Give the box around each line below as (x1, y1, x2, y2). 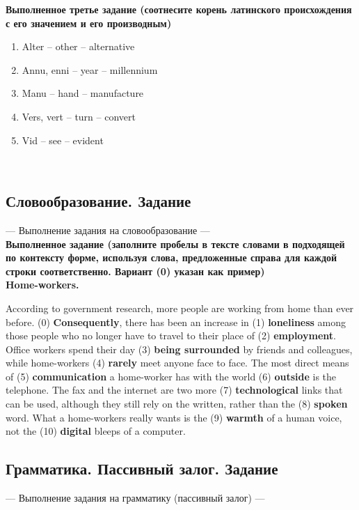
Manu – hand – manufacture (22, 86, 144, 100)
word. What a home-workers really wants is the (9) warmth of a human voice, (6, 410, 342, 424)
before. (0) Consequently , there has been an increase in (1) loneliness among (6, 314, 346, 329)
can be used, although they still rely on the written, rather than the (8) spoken (6, 396, 348, 411)
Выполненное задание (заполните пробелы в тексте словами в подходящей (6, 236, 345, 251)
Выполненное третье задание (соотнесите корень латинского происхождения (6, 2, 352, 16)
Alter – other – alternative (22, 39, 135, 54)
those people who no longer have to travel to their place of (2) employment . (6, 328, 336, 343)
